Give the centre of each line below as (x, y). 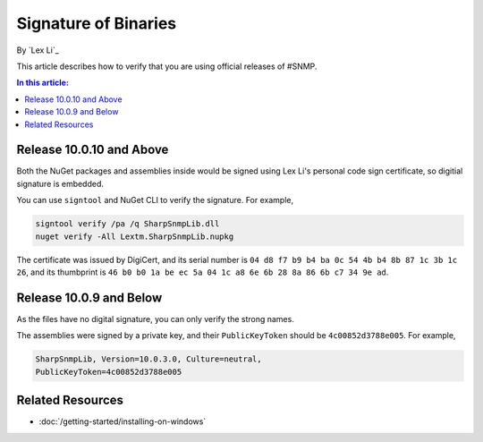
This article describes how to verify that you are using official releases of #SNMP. (167, 66)
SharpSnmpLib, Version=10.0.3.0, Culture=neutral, (149, 359)
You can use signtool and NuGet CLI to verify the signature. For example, (155, 200)
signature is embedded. (60, 183)
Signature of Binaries (97, 23)
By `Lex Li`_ (38, 50)
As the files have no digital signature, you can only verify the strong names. (155, 319)
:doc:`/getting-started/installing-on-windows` (123, 421)
